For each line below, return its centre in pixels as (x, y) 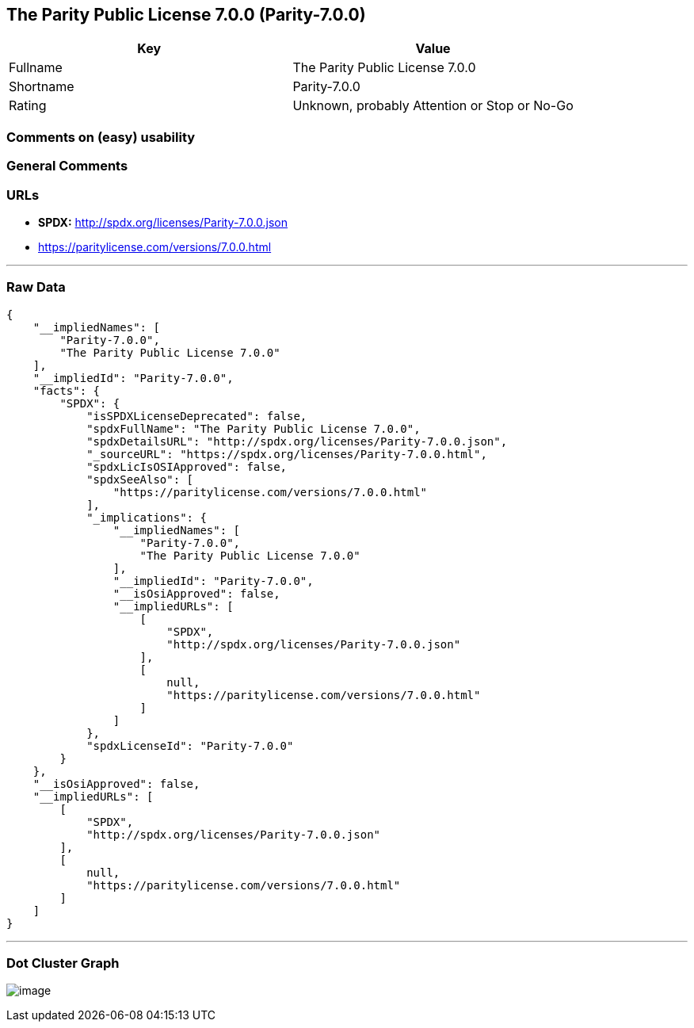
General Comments (67, 166)
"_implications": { (147, 517)
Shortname (42, 87)
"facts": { (67, 390)
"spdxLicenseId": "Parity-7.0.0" (190, 745)
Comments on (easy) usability (101, 137)
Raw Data (36, 287)
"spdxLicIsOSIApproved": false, (187, 466)
